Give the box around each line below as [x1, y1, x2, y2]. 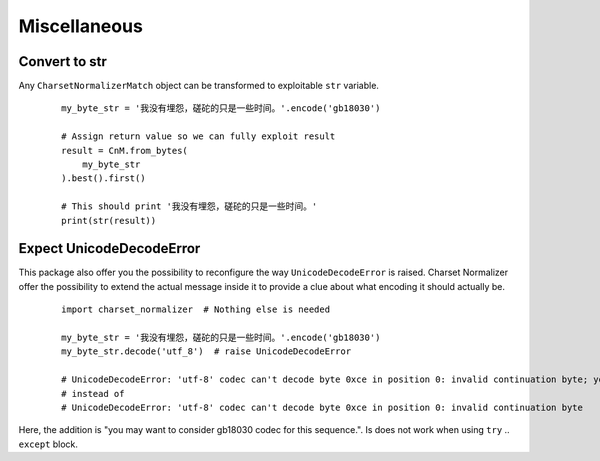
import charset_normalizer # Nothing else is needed [61, 304, 330, 315]
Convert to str [18, 53, 107, 70]
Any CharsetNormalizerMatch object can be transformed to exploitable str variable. [18, 80, 380, 92]
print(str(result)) [61, 215, 157, 226]
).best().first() [61, 173, 146, 184]
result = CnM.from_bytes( [61, 145, 189, 156]
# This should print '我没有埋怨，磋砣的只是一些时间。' [61, 201, 318, 212]
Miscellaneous [18, 15, 144, 37]
